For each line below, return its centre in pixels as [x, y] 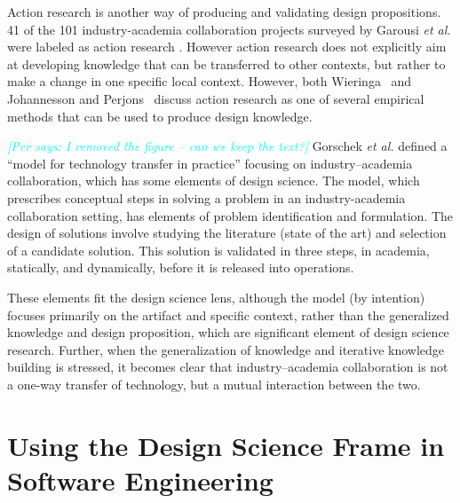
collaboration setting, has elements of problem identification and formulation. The [230, 215]
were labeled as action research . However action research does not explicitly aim [227, 47]
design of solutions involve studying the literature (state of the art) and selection [227, 233]
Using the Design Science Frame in [226, 445]
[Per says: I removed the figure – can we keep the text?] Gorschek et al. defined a [227, 146]
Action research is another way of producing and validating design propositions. [224, 12]
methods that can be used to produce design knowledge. [160, 116]
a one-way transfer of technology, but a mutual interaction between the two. [214, 384]
